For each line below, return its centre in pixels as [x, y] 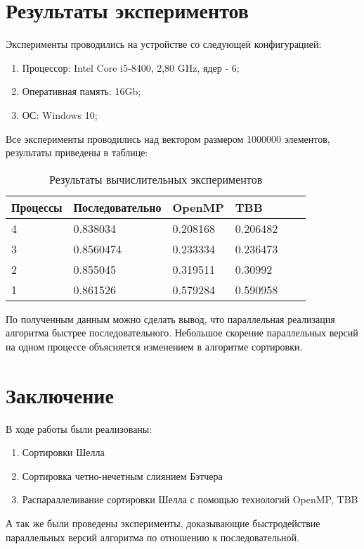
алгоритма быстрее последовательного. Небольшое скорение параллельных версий [182, 333]
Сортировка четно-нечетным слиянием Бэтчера [122, 475]
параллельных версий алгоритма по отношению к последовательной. [152, 537]
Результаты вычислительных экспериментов [156, 179]
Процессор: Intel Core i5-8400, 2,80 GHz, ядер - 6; [131, 67]
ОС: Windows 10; [60, 114]
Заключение [60, 395]
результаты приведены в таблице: [77, 152]
